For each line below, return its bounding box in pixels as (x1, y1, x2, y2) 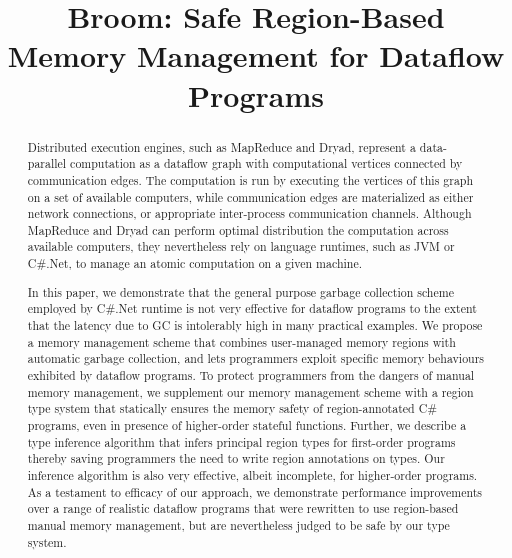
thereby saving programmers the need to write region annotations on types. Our (27, 450, 445, 467)
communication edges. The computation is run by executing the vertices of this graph (27, 171, 474, 188)
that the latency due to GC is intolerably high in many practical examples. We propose (27, 317, 483, 333)
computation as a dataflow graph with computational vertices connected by (70, 155, 463, 172)
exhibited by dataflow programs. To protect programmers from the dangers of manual (27, 366, 475, 383)
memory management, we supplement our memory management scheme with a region (27, 383, 474, 400)
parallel (27, 155, 67, 172)
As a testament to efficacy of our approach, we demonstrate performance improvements (27, 483, 483, 500)
